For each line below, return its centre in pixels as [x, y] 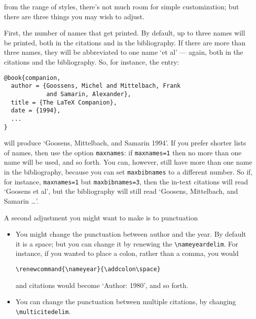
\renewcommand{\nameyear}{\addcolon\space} [88, 269]
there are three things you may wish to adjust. [74, 16]
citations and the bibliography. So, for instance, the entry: [91, 61]
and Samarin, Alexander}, [89, 94]
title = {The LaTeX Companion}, [64, 102]
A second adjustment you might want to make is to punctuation [101, 217]
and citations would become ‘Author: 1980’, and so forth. [102, 285]
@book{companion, [32, 78]
